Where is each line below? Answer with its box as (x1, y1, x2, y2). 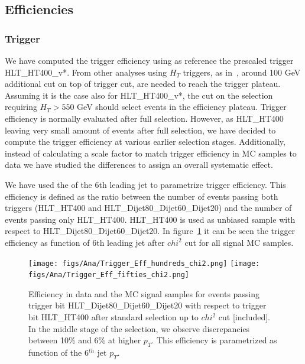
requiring (5, 100, 37, 113)
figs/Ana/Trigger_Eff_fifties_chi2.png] (28, 271, 190, 279)
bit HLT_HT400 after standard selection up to (28, 311, 199, 323)
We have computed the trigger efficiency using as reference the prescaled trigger (5, 54, 294, 66)
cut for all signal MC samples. (184, 236, 294, 248)
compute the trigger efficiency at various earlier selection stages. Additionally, (5, 135, 285, 148)
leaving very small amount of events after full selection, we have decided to (5, 123, 276, 136)
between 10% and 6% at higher (28, 334, 141, 346)
